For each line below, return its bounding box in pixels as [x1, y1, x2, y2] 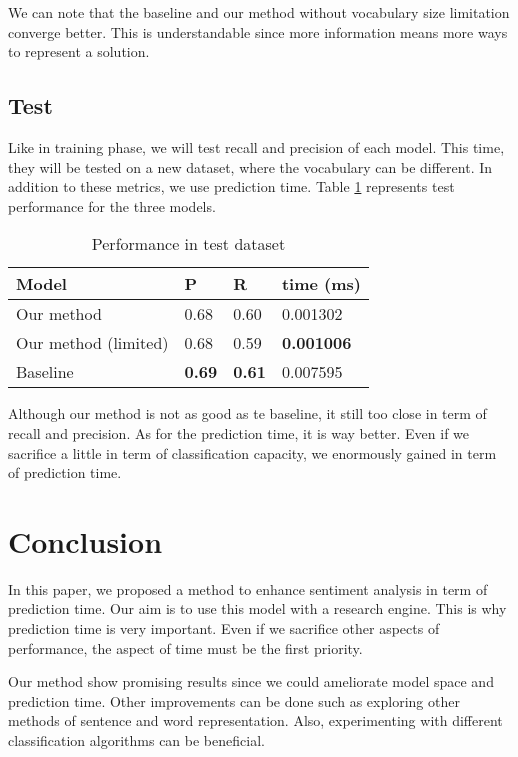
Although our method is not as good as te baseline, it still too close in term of [8, 403, 487, 424]
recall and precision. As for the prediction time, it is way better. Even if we [8, 422, 470, 443]
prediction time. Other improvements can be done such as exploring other [8, 690, 460, 711]
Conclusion [8, 520, 163, 561]
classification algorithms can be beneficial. [8, 730, 265, 751]
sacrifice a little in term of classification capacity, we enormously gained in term [8, 442, 497, 463]
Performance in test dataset [91, 232, 286, 256]
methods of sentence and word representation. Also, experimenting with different [8, 710, 503, 731]
